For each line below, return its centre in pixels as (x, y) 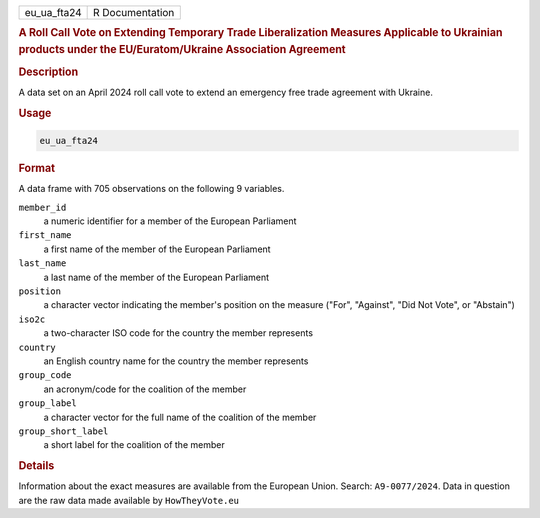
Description (48, 72)
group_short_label (63, 431)
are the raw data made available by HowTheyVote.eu (129, 500)
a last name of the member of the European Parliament (156, 277)
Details (36, 466)
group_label (47, 403)
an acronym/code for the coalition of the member (145, 389)
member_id (42, 207)
